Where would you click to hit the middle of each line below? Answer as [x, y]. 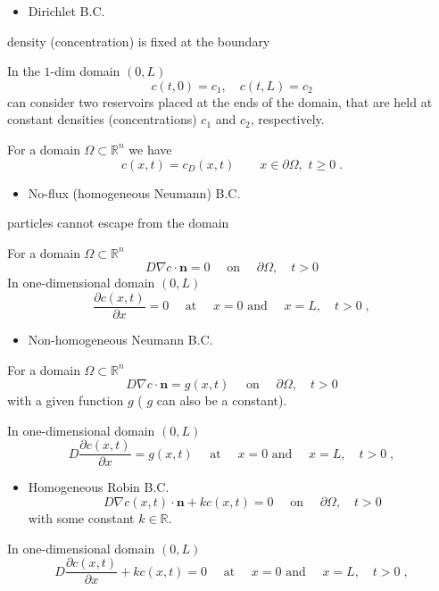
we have [150, 149]
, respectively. [287, 119]
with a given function [66, 400]
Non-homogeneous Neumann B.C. [120, 339]
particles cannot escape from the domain [118, 223]
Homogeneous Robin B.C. [99, 487]
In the [24, 71]
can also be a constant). [222, 400]
